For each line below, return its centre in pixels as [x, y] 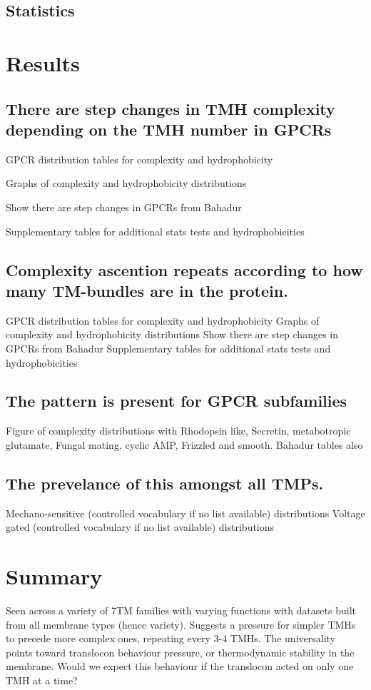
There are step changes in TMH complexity [171, 108]
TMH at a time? [42, 680]
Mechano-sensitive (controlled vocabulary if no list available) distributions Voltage [185, 513]
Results [43, 62]
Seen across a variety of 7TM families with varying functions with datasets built [181, 610]
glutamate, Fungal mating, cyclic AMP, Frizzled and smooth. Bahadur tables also [184, 444]
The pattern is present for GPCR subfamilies [177, 401]
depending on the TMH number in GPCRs [169, 129]
